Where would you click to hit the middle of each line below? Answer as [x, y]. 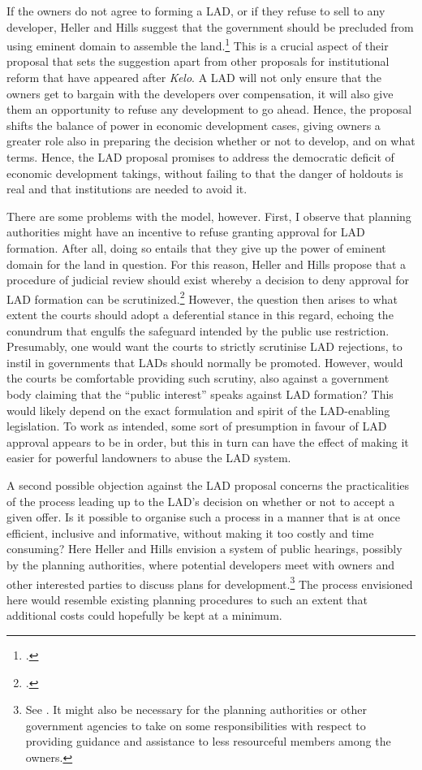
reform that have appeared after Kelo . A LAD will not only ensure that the [194, 78]
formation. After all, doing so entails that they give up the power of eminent [196, 247]
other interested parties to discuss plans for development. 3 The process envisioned [210, 582]
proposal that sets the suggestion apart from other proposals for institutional [198, 61]
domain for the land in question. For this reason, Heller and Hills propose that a [206, 264]
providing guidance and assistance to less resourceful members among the [208, 741]
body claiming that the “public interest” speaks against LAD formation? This [200, 394]
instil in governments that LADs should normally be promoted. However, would [205, 362]
